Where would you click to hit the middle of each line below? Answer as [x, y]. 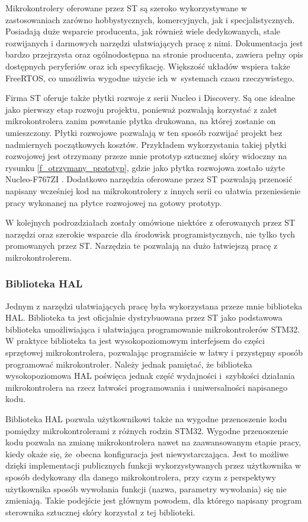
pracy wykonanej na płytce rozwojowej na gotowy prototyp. [114, 202]
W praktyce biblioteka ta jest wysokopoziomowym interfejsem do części [135, 341]
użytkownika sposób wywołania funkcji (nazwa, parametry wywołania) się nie [146, 488]
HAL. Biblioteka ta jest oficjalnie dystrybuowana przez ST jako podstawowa [144, 317]
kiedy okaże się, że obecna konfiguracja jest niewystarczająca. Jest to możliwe [147, 453]
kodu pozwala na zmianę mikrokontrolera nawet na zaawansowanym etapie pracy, [153, 442]
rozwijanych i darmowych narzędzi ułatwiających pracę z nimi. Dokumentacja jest [154, 42]
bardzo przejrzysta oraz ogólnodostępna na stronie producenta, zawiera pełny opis [154, 54]
